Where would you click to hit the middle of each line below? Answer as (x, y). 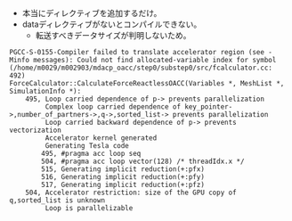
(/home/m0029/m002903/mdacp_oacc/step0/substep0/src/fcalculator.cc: (141, 68)
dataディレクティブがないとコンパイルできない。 (112, 24)
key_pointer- (208, 107)
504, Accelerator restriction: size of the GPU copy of (131, 192)
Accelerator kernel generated (101, 138)
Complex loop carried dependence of (113, 107)
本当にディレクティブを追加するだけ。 (92, 13)
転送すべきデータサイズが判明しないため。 (113, 35)
